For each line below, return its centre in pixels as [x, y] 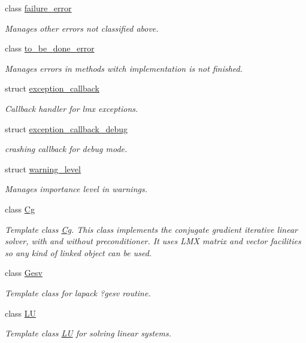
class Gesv [24, 273]
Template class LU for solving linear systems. [88, 333]
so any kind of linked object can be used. [78, 252]
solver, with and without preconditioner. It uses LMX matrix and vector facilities [153, 241]
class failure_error [38, 8]
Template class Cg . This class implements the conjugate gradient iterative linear [152, 229]
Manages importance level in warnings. [76, 189]
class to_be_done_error [50, 48]
